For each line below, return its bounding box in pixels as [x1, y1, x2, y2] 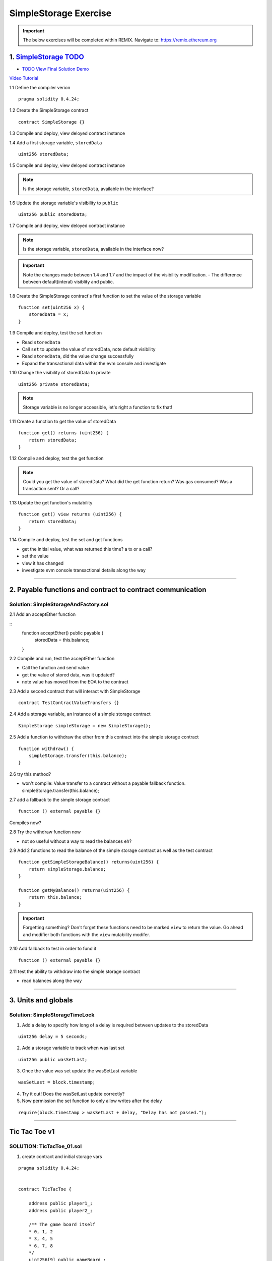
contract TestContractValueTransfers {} [18, 700, 119, 706]
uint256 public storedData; [18, 211, 88, 217]
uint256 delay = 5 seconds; [18, 1034, 88, 1039]
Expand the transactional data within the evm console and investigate [22, 360, 166, 366]
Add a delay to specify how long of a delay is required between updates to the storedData [22, 1022, 209, 1028]
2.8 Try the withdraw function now [9, 829, 81, 835]
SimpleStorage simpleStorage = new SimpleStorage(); [18, 723, 151, 728]
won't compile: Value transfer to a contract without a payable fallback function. [22, 780, 186, 786]
